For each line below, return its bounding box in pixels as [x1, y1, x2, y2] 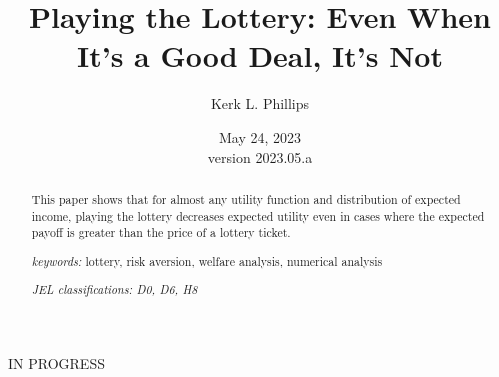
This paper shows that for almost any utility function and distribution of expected [31, 190, 461, 207]
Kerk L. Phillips [210, 93, 310, 114]
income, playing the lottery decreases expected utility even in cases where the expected [31, 207, 485, 224]
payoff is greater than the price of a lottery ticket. [31, 224, 291, 241]
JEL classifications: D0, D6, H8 [31, 281, 198, 298]
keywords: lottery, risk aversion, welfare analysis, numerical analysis [31, 252, 383, 269]
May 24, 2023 [218, 126, 302, 147]
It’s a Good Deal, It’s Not [77, 35, 443, 76]
